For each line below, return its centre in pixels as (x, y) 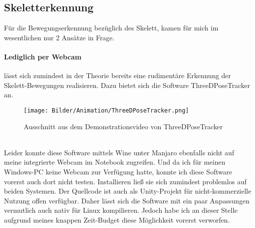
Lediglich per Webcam (43, 56)
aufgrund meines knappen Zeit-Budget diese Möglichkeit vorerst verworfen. (117, 219)
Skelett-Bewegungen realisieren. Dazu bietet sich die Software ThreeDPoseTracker (127, 85)
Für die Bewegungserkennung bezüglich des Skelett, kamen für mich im (111, 28)
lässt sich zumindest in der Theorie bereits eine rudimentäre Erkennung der (118, 75)
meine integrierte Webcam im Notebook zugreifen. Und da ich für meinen (115, 162)
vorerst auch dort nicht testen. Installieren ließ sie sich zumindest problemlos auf (125, 181)
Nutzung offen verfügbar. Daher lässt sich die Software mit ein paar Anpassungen (127, 200)
